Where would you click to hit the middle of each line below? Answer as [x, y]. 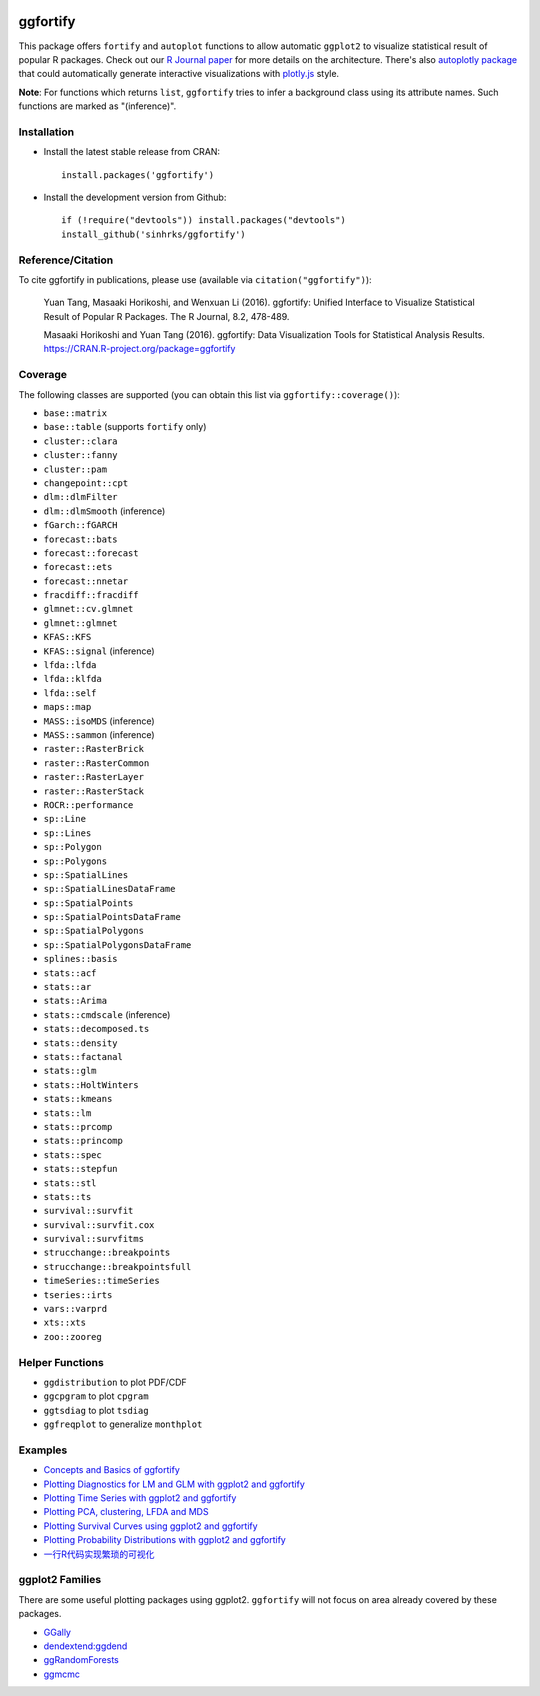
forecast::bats [81, 539]
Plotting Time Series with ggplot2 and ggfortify [140, 1498]
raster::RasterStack [94, 791]
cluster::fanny [81, 455]
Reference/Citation [66, 260]
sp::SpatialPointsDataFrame [112, 917]
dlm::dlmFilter [81, 497]
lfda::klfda [72, 679]
